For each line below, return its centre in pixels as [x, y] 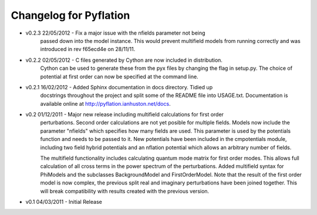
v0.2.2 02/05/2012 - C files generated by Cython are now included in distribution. [124, 60]
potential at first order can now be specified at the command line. [119, 76]
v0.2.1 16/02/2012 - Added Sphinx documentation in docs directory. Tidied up [119, 87]
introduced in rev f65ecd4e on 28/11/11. [88, 49]
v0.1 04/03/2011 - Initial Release [64, 201]
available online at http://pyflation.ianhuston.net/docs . [105, 103]
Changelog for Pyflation [70, 15]
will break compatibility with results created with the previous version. [125, 191]
